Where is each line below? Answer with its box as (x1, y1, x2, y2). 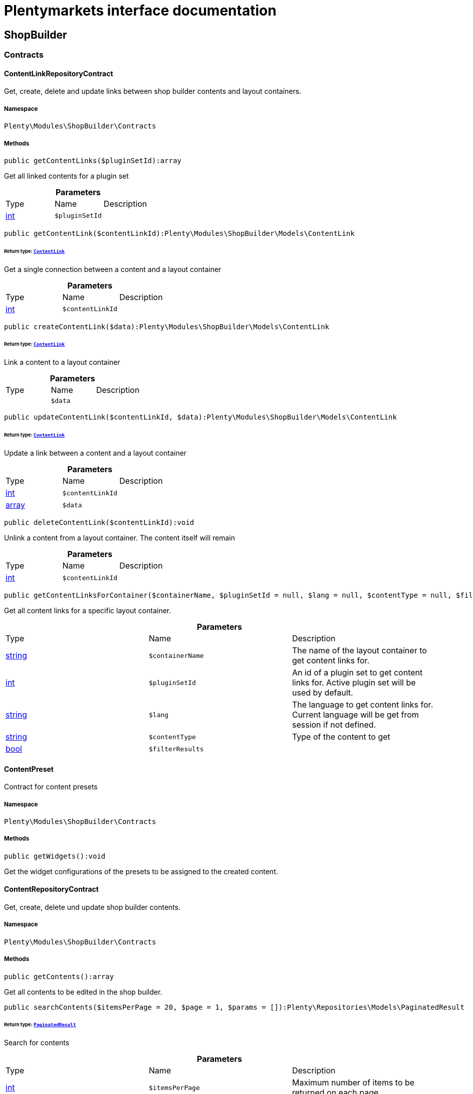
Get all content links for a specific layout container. (4, 606, 171, 615)
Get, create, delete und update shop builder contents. (4, 903, 181, 912)
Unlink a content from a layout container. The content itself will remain (4, 533, 235, 542)
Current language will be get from (292, 710, 419, 720)
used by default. (292, 688, 353, 698)
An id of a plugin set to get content (292, 667, 423, 678)
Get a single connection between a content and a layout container (4, 264, 221, 273)
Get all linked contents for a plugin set (4, 171, 129, 180)
